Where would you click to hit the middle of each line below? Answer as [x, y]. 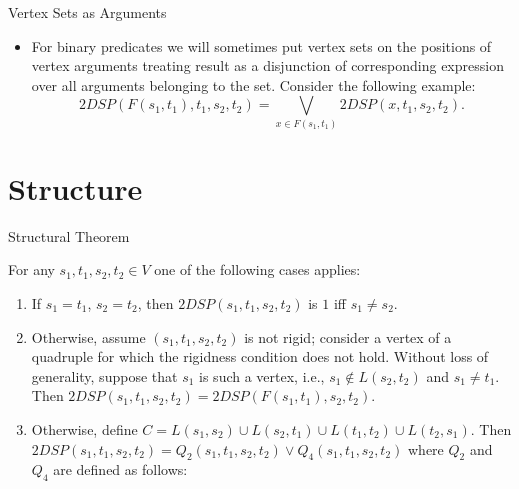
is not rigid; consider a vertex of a [348, 336]
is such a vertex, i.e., [262, 375]
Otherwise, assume [88, 336]
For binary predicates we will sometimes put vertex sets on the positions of [261, 45]
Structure [75, 187]
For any [31, 269]
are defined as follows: [120, 469]
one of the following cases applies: [257, 269]
